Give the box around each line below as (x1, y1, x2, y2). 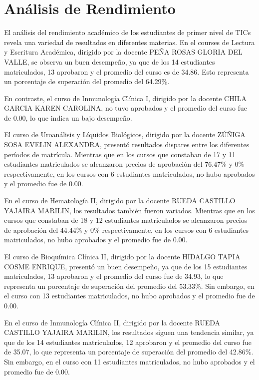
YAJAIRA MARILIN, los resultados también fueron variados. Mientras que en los (4, 205, 255, 215)
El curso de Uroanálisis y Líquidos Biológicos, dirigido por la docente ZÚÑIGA (4, 129, 246, 140)
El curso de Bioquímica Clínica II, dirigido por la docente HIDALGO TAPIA (4, 251, 241, 261)
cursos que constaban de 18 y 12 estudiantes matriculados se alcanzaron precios (4, 215, 248, 225)
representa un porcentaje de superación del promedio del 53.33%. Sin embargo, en (4, 280, 255, 291)
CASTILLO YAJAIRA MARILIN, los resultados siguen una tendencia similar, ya (4, 327, 254, 337)
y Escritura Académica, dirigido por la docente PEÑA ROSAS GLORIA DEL (4, 47, 243, 57)
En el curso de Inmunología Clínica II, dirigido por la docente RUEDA (4, 317, 221, 327)
